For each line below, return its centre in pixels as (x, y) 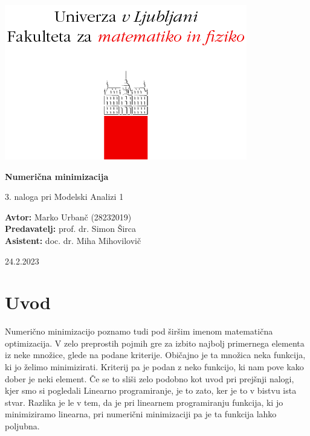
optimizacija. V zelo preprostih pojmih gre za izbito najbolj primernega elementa (155, 343)
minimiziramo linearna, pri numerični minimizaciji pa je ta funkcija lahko (141, 414)
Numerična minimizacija (57, 176)
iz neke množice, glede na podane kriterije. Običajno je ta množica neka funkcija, (155, 355)
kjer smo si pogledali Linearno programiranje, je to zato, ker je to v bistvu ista (151, 390)
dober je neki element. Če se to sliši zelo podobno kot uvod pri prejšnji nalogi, (150, 378)
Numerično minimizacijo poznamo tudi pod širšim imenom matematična (139, 331)
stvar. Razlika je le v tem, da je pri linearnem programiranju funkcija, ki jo (144, 402)
